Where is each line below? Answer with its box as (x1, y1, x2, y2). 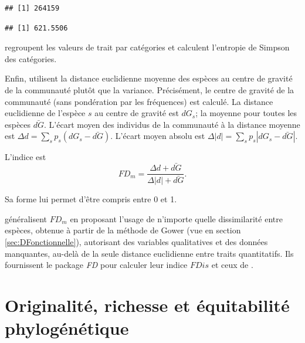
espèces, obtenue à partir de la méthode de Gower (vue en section (5, 224, 241, 236)
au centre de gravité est (94, 107, 179, 119)
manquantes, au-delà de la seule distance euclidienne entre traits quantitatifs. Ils (5, 247, 294, 259)
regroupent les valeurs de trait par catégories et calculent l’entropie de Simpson (5, 41, 290, 53)
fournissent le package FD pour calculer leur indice (5, 259, 188, 271)
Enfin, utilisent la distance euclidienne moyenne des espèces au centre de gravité (5, 72, 293, 84)
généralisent (5, 212, 48, 225)
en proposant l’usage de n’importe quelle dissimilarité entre (70, 212, 283, 225)
